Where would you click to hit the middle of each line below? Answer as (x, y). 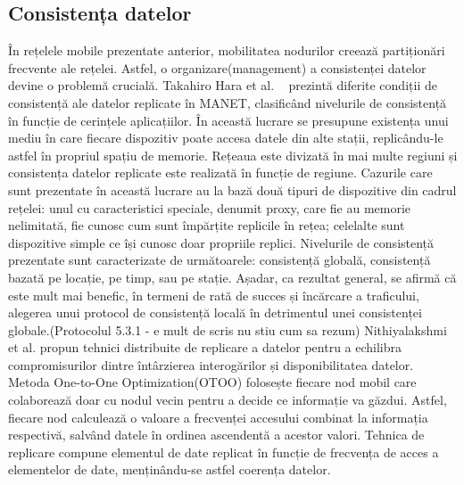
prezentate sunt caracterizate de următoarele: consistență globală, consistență (220, 260)
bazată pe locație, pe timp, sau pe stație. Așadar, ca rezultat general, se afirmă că (232, 277)
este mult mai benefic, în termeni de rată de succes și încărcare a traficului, (214, 295)
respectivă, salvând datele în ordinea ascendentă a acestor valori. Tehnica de (216, 435)
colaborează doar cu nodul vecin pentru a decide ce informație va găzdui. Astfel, (228, 400)
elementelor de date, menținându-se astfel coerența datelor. (170, 469)
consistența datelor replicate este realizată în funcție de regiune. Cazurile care (220, 173)
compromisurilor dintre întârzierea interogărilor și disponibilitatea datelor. (211, 364)
